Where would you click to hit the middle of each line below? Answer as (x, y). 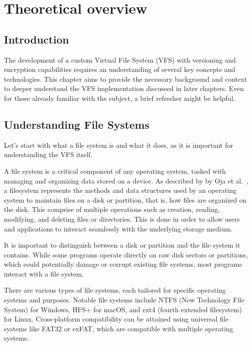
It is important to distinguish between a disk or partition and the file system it (122, 245)
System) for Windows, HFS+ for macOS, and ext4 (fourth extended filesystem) (123, 309)
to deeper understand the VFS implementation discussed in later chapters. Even (124, 88)
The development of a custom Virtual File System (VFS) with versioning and (120, 59)
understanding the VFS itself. (48, 154)
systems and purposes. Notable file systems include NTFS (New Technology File (124, 300)
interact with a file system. (44, 273)
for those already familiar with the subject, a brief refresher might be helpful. (120, 98)
